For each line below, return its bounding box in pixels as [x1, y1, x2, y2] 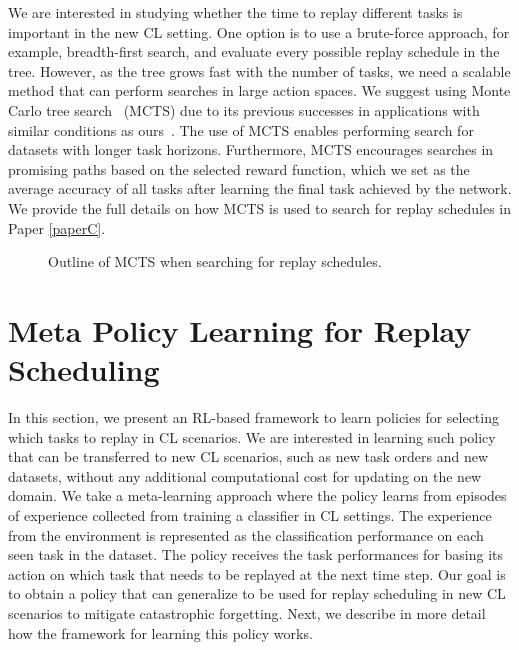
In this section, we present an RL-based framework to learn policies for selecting [8, 407, 499, 428]
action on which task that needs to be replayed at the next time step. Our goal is [8, 563, 506, 584]
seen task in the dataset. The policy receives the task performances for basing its [8, 544, 503, 565]
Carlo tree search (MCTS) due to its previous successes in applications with [8, 99, 480, 120]
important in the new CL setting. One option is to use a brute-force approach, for [8, 21, 510, 42]
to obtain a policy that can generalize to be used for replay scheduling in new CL [8, 583, 506, 604]
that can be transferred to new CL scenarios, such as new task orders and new [8, 446, 489, 467]
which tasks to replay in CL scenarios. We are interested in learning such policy [8, 426, 496, 447]
